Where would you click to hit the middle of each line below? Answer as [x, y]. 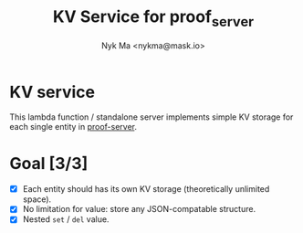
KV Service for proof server [153, 18]
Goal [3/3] [49, 164]
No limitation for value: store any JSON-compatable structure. [139, 209]
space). [37, 199]
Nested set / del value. [66, 219]
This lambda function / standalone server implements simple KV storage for [151, 117]
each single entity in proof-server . [73, 127]
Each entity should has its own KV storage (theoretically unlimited [146, 189]
